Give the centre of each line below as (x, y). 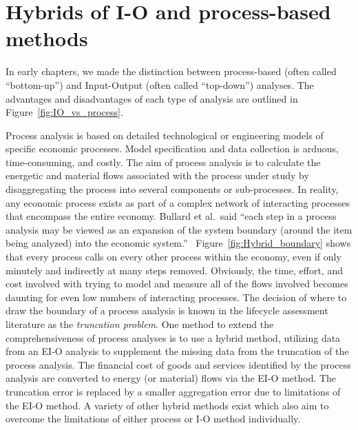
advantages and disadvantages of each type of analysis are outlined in (152, 98)
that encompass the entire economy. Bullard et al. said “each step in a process (171, 216)
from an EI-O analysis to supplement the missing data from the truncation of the (177, 351)
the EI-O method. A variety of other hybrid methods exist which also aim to (167, 405)
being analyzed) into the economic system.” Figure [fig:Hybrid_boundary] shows (178, 243)
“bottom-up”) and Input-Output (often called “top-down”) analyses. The (160, 84)
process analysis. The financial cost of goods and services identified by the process (178, 364)
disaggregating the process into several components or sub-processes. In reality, (172, 189)
